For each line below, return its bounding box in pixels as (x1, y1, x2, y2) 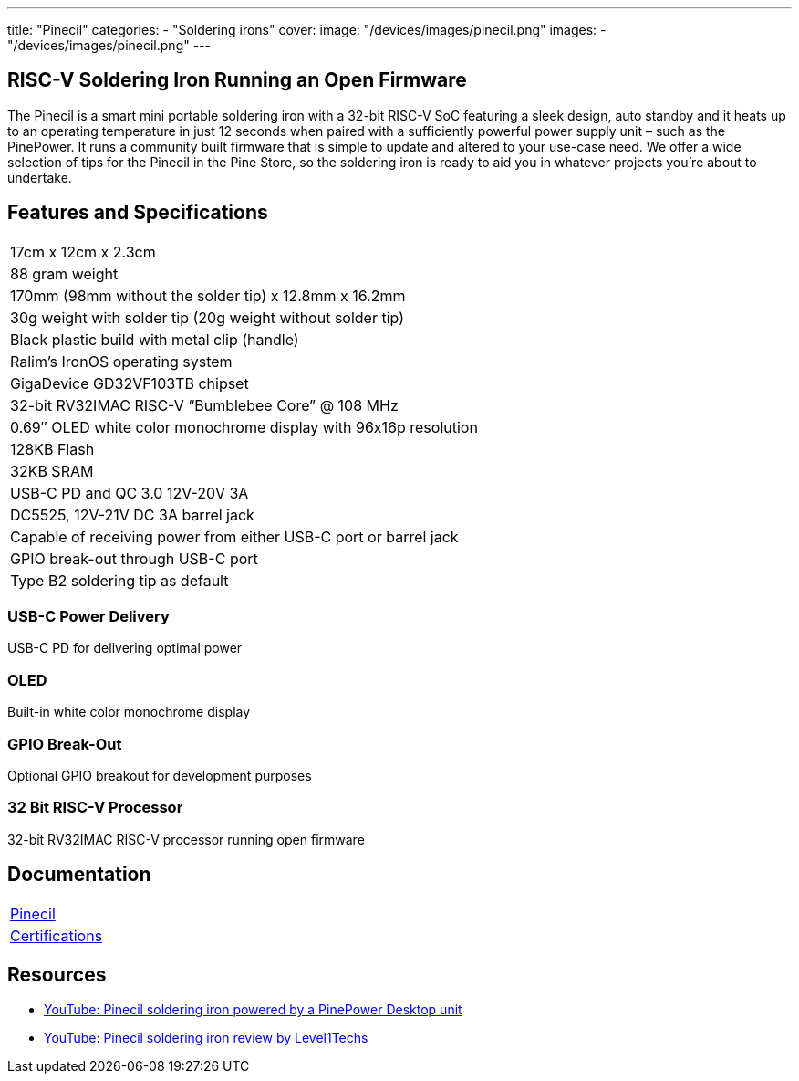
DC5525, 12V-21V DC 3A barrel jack (10, 505, 254, 524)
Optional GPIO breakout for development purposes (7, 767, 312, 783)
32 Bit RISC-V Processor (7, 798, 183, 817)
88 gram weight (10, 264, 119, 283)
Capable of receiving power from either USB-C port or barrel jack (10, 527, 459, 546)
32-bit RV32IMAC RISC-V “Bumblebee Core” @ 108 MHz (10, 395, 399, 415)
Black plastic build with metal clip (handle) (10, 330, 299, 349)
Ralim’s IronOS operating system (10, 352, 233, 371)
